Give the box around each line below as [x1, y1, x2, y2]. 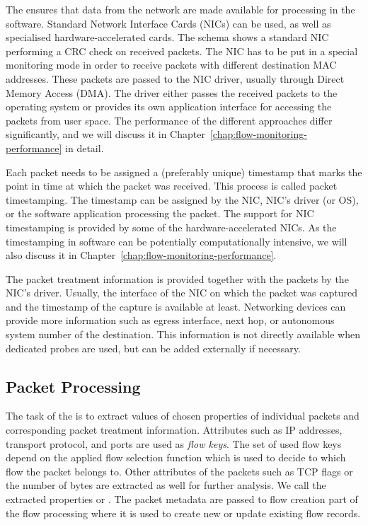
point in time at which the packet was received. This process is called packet [6, 178, 338, 193]
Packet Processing [6, 375, 141, 397]
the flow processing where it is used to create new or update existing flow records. [6, 505, 361, 520]
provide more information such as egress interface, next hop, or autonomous [6, 313, 335, 328]
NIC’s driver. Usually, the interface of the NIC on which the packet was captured [6, 285, 357, 300]
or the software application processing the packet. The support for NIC [6, 206, 314, 221]
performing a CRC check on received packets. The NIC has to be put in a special [6, 43, 358, 58]
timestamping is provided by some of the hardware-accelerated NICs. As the [6, 219, 337, 234]
